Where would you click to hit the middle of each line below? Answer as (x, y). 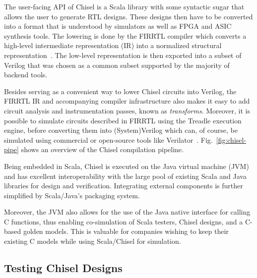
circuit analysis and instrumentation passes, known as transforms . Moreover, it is (127, 110)
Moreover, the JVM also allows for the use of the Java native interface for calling (127, 212)
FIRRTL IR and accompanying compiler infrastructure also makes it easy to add (127, 101)
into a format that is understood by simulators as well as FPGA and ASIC (118, 26)
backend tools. (26, 75)
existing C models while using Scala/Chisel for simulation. (93, 241)
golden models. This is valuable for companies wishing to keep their (126, 231)
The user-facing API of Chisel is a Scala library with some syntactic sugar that (124, 6)
